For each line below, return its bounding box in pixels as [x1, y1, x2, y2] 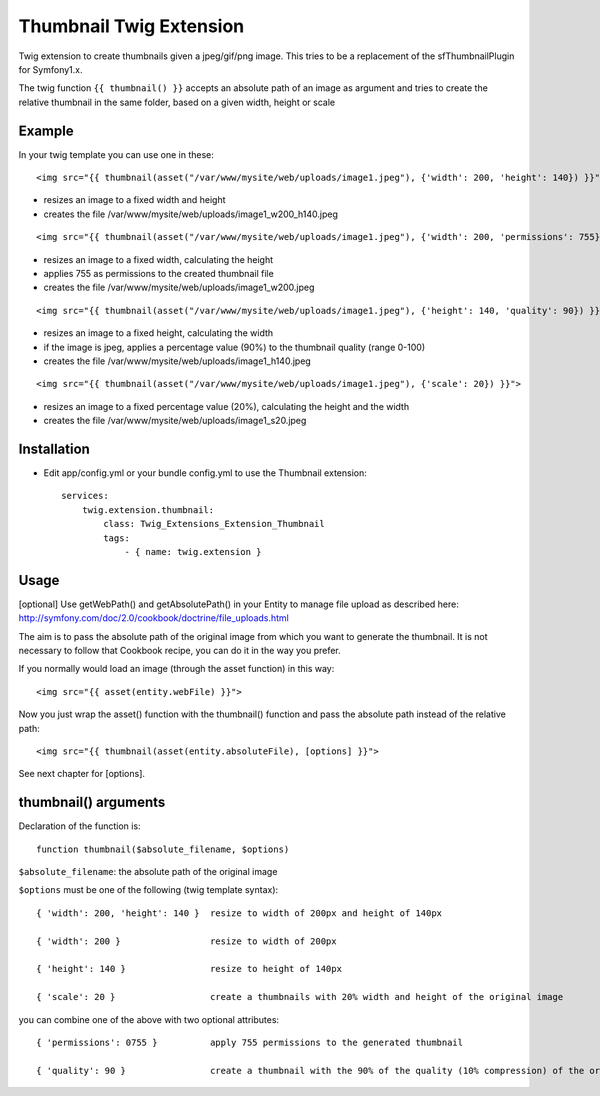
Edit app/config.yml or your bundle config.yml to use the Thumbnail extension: [43, 467, 367, 479]
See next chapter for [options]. [18, 768, 145, 780]
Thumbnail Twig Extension [18, 15, 245, 37]
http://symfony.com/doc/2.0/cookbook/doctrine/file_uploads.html [18, 612, 290, 624]
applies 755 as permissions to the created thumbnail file [43, 267, 274, 279]
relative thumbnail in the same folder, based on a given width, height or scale [18, 96, 335, 108]
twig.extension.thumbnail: [81, 504, 215, 515]
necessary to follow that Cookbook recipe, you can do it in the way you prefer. [18, 645, 342, 657]
